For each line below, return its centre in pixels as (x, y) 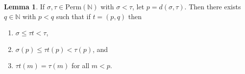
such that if (73, 16)
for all (80, 65)
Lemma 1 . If (24, 6)
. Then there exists (213, 6)
